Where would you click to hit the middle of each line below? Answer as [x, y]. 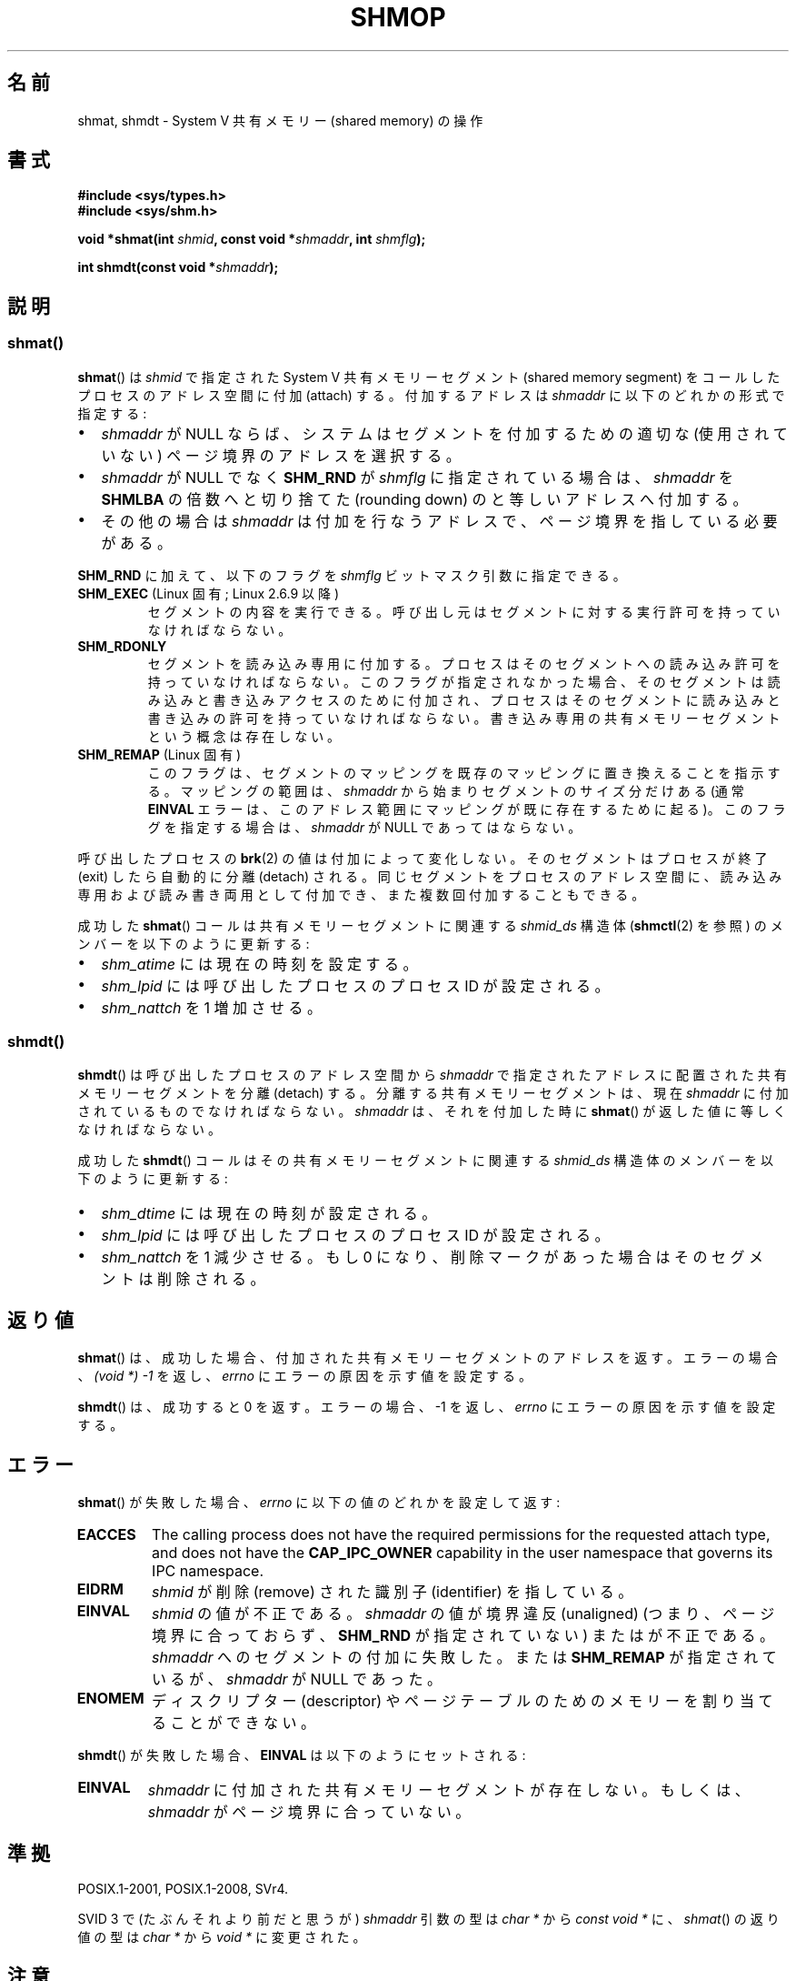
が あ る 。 [137, 543]
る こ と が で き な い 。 [234, 1723]
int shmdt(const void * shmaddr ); [178, 267]
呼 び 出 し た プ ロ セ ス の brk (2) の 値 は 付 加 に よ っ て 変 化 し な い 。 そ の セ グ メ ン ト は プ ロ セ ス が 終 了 [423, 858]
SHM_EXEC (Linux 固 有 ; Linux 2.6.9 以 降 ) [209, 593]
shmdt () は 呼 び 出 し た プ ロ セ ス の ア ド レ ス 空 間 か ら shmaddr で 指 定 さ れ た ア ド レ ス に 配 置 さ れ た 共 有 [432, 1075]
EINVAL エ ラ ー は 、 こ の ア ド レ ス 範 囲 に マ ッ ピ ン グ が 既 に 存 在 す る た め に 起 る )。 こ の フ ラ [467, 809]
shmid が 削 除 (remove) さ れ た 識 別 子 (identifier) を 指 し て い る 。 [393, 1592]
